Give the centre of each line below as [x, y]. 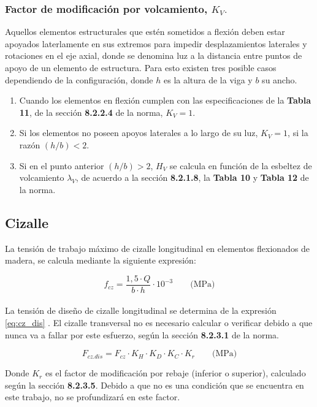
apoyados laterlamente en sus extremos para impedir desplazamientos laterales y [156, 43]
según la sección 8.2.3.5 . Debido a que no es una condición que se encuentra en [155, 385]
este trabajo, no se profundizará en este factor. [93, 397]
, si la [298, 133]
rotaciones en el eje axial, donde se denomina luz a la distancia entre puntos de [154, 55]
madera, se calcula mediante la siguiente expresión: [101, 260]
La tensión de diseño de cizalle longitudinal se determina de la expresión [141, 310]
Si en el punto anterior [62, 165]
